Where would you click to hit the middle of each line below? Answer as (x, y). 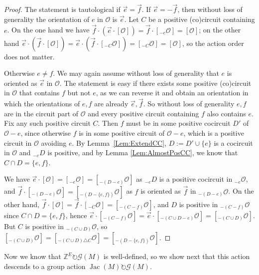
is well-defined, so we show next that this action (177, 256)
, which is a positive (214, 133)
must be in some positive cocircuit (178, 123)
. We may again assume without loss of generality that (136, 73)
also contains (226, 113)
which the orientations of (42, 104)
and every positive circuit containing (143, 113)
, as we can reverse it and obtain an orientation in (172, 93)
